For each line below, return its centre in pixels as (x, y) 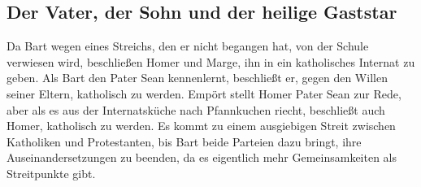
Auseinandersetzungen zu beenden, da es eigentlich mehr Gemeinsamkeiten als (202, 157)
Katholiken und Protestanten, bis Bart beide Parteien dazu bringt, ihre (184, 141)
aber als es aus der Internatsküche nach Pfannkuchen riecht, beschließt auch (196, 109)
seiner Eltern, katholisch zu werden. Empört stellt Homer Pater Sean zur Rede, (204, 93)
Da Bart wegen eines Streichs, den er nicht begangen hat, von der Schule (188, 46)
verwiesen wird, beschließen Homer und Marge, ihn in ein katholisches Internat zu (211, 61)
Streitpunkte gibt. (51, 173)
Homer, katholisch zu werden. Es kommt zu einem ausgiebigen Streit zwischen (201, 126)
